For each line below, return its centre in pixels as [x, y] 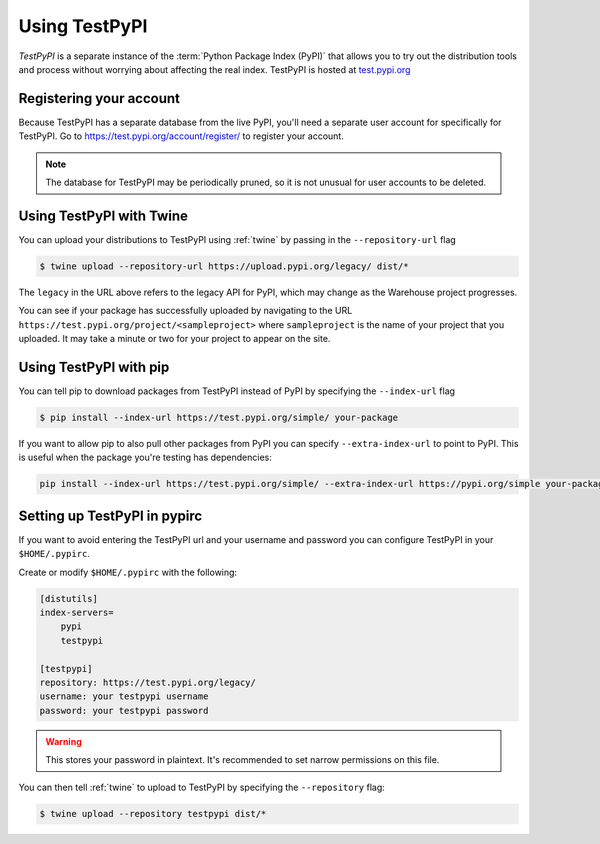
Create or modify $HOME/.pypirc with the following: [128, 572]
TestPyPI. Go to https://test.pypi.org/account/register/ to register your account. [181, 136]
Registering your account [99, 98]
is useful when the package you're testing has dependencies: [145, 457]
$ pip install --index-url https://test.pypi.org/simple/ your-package [219, 417]
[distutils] [69, 598]
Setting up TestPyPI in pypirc [110, 515]
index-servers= [76, 612]
